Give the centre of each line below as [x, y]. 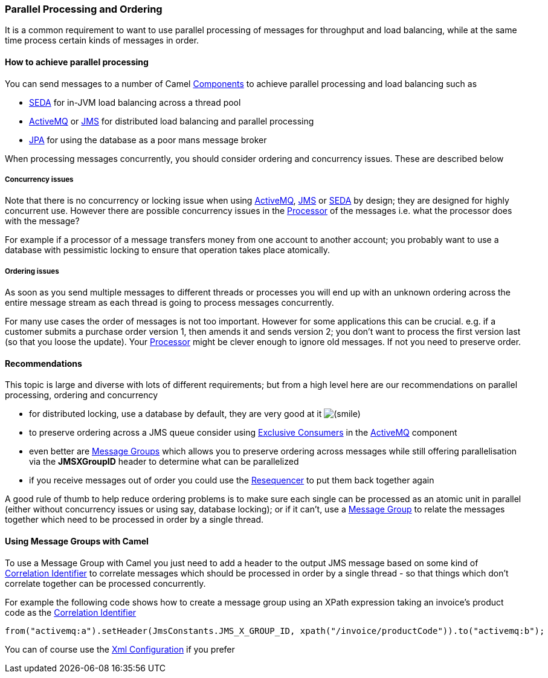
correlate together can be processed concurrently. [105, 583]
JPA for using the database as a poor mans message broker [148, 140]
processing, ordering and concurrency [82, 395]
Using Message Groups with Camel [77, 541]
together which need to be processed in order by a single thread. [134, 520]
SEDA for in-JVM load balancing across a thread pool [135, 102]
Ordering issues [32, 271]
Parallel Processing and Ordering [84, 9]
